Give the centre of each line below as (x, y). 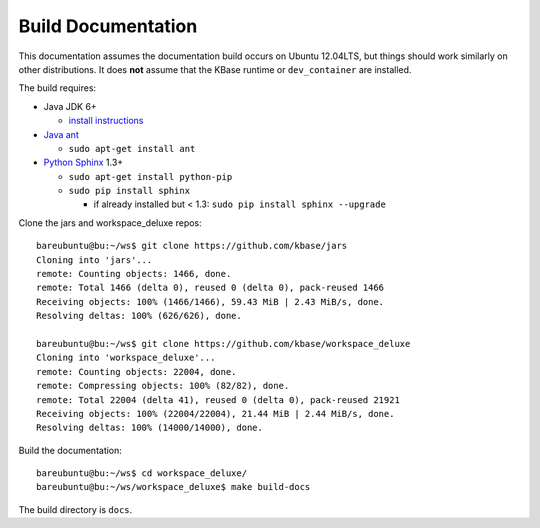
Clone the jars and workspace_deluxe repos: (110, 222)
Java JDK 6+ (70, 106)
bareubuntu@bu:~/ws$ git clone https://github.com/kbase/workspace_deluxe (223, 343)
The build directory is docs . (75, 509)
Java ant (61, 134)
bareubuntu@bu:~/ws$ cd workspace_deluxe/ (142, 473)
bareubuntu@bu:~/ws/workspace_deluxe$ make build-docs (173, 487)
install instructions (106, 121)
